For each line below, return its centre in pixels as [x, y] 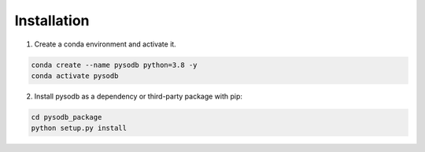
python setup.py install [79, 128]
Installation [52, 20]
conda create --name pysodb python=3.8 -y [114, 65]
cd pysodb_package [67, 117]
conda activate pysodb [75, 76]
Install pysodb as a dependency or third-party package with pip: [139, 96]
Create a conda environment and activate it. [105, 44]
